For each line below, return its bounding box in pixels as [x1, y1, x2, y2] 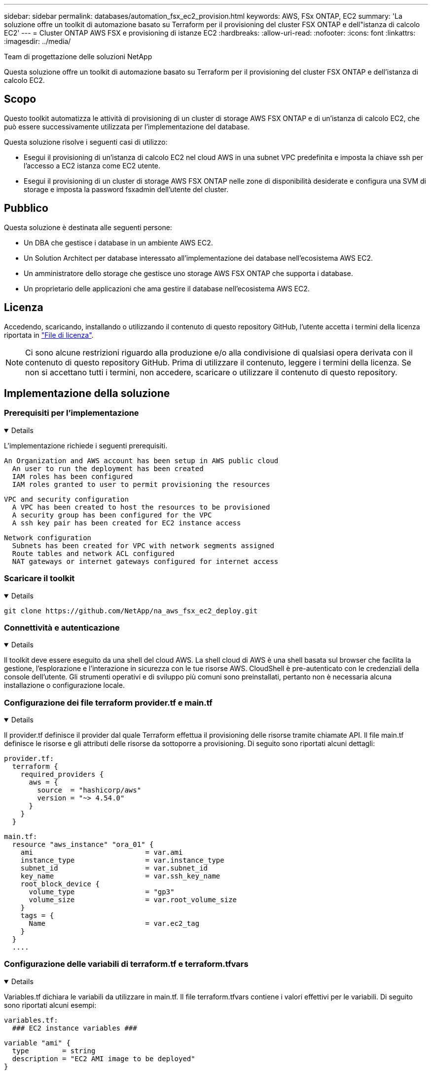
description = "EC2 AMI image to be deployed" [12, 1054, 195, 1063]
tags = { [20, 912, 54, 919]
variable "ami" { [4, 1038, 71, 1047]
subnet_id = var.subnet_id [20, 864, 208, 872]
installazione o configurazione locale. [4, 681, 125, 690]
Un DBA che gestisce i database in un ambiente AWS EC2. [24, 238, 213, 247]
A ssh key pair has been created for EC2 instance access [12, 518, 241, 527]
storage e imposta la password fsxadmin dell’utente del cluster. [24, 185, 228, 194]
